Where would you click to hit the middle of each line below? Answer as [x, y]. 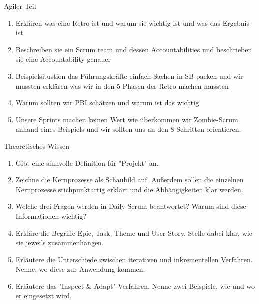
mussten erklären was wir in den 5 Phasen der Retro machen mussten [122, 86]
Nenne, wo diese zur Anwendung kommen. [80, 269]
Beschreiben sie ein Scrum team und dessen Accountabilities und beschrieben [134, 49]
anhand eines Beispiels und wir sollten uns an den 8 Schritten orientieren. [128, 129]
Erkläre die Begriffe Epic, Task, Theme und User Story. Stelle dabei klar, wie [134, 233]
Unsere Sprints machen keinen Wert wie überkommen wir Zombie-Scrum [127, 119]
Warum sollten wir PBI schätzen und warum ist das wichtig [107, 103]
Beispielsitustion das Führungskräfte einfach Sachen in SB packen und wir [129, 76]
